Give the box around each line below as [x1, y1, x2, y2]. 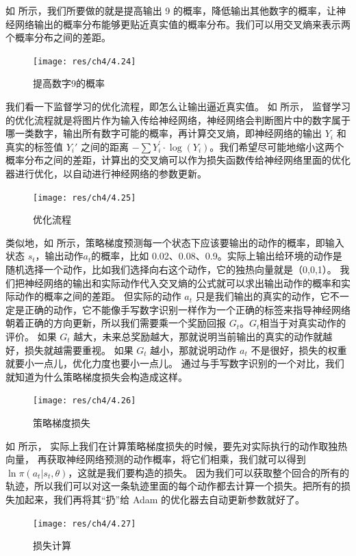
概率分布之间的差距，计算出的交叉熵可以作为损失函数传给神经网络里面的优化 [5, 153, 351, 167]
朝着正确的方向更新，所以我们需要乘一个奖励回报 [5, 316, 226, 330]
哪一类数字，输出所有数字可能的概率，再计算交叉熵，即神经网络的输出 [5, 126, 322, 140]
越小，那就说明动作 [150, 342, 237, 357]
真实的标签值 [5, 139, 63, 153]
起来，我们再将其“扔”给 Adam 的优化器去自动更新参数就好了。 [24, 492, 305, 506]
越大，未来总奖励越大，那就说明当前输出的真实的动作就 [73, 329, 323, 343]
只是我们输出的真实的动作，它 [195, 289, 330, 303]
